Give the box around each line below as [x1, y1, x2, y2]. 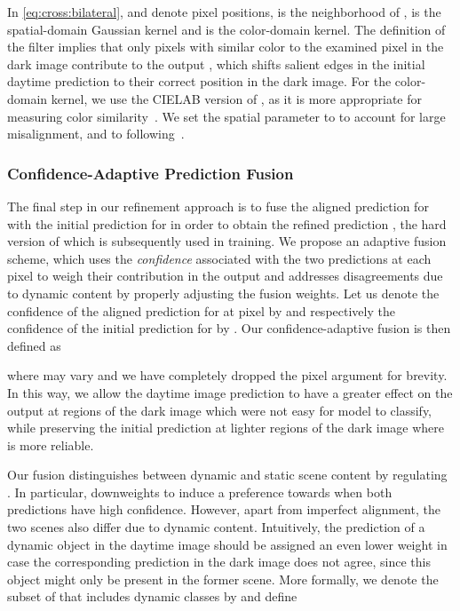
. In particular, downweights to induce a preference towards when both [7, 482, 393, 501]
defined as [7, 336, 61, 354]
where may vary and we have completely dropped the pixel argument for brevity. [7, 366, 448, 385]
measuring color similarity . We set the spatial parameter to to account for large [7, 107, 446, 125]
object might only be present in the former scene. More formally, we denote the [7, 569, 439, 588]
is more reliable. [7, 435, 94, 454]
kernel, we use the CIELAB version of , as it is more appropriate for [51, 89, 422, 107]
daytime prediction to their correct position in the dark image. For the [7, 72, 392, 91]
